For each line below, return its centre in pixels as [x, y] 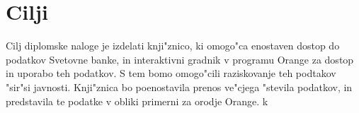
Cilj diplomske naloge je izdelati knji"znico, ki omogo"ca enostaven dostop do [173, 46]
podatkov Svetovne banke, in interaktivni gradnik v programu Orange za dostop [180, 59]
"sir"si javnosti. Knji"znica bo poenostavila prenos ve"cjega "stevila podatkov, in [179, 87]
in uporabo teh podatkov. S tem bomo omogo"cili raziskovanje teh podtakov [171, 73]
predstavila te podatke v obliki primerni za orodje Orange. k [137, 101]
